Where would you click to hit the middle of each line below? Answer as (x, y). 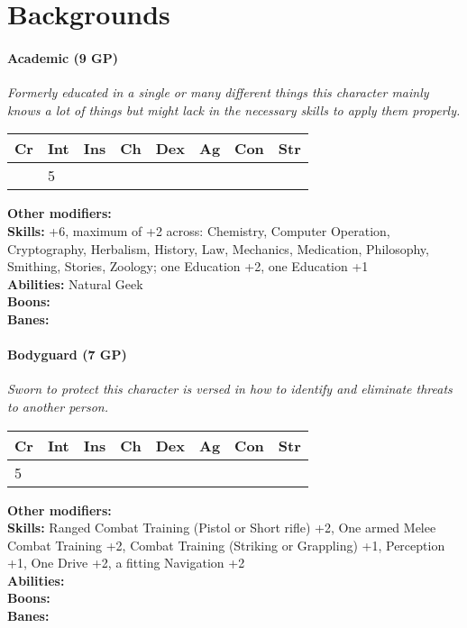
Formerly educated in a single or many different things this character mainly (218, 92)
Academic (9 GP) (63, 57)
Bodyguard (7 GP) (67, 355)
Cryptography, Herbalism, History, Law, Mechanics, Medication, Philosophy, (218, 248)
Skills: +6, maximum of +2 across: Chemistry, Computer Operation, (199, 230)
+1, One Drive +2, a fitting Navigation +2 (126, 563)
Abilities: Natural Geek (75, 283)
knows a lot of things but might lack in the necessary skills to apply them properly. (234, 109)
